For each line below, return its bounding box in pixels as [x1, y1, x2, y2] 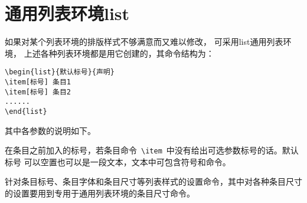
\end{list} [5, 107, 47, 116]
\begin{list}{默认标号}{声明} [5, 68, 115, 77]
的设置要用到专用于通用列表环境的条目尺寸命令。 [5, 187, 195, 199]
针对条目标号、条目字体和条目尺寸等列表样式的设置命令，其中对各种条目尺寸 [5, 175, 302, 188]
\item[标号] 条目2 [5, 87, 71, 96]
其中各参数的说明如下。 [5, 124, 96, 136]
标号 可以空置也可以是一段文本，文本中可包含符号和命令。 [5, 155, 231, 168]
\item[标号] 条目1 [5, 77, 71, 86]
